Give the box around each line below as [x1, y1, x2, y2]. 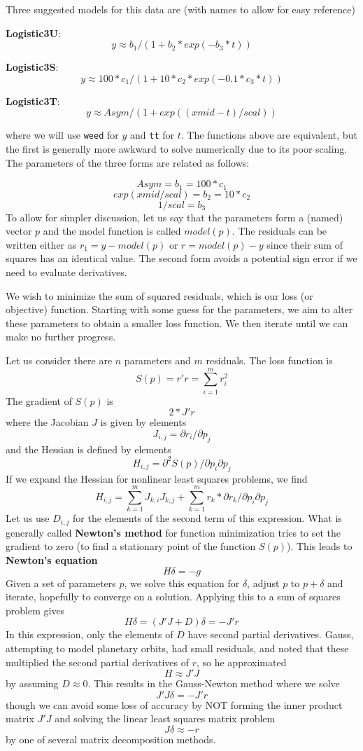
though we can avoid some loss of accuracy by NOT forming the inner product [6, 697, 343, 712]
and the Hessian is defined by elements [6, 441, 171, 456]
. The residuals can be [232, 223, 327, 238]
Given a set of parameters [6, 575, 116, 590]
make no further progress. [6, 329, 116, 344]
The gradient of [6, 393, 72, 408]
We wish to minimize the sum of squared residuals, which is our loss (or [6, 288, 313, 303]
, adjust [247, 575, 280, 590]
